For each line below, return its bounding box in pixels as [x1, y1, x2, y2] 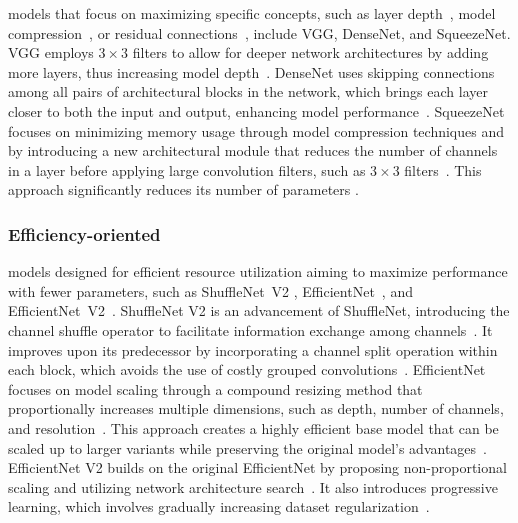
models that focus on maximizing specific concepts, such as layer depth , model [8, 3, 496, 23]
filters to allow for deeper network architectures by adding [132, 42, 489, 63]
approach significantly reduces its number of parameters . [8, 179, 359, 200]
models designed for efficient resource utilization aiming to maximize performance [8, 261, 508, 282]
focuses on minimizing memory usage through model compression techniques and [8, 120, 505, 141]
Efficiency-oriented [8, 221, 161, 246]
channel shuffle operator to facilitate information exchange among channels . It [8, 319, 493, 340]
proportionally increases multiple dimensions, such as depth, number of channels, [8, 398, 504, 419]
